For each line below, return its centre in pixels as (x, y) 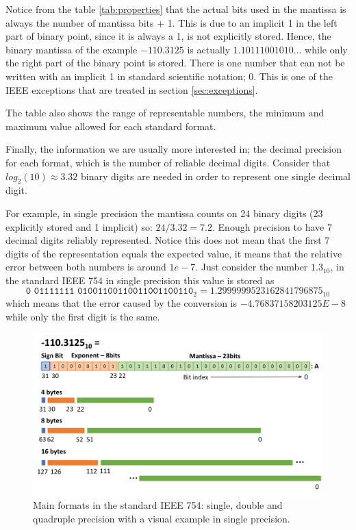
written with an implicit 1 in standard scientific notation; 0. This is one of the (169, 76)
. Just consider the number (252, 267)
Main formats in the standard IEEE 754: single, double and (158, 504)
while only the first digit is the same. (83, 316)
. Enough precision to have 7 (272, 226)
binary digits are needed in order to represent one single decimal (215, 176)
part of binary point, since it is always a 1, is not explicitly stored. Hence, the (168, 36)
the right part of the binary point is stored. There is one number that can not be (175, 63)
